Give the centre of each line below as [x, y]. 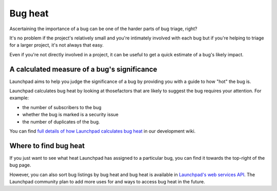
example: [19, 98]
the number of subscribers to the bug [62, 107]
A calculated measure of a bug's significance [83, 69]
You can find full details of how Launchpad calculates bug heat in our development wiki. [103, 131]
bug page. [20, 165]
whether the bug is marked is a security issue [71, 115]
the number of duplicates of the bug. [61, 122]
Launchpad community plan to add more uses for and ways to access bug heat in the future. [107, 182]
